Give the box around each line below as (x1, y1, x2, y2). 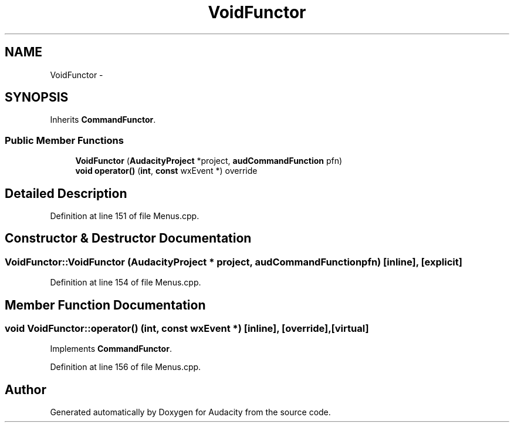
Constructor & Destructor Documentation (5, 231, 252, 246)
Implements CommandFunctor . (50, 344, 172, 354)
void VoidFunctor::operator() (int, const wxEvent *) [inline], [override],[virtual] (5, 322, 369, 335)
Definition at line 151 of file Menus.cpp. (50, 211, 199, 221)
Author (5, 382, 46, 397)
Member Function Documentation (5, 297, 206, 312)
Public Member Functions (5, 134, 124, 146)
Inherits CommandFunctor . (50, 115, 156, 125)
